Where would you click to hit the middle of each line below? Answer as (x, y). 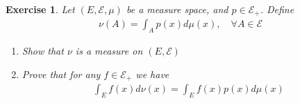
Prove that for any (61, 74)
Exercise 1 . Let (40, 9)
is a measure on (109, 51)
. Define (277, 9)
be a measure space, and (177, 9)
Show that (43, 51)
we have (152, 74)
